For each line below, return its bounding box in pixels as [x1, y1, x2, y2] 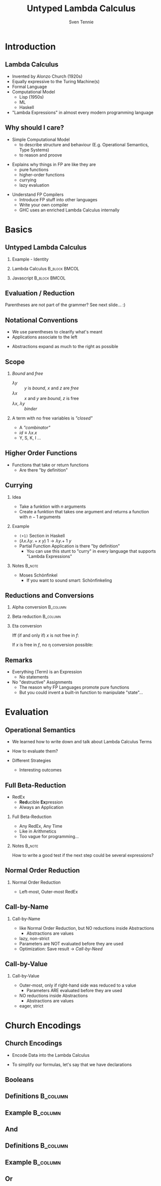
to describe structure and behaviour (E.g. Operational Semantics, [19, 141, 149, 147]
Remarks [5, 656, 33, 664]
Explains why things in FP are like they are [12, 161, 96, 167]
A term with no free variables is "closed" [12, 415, 93, 421]
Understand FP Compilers [12, 192, 64, 197]
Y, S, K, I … [19, 435, 41, 440]
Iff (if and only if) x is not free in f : [12, 632, 79, 638]
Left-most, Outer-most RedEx [19, 889, 78, 894]
